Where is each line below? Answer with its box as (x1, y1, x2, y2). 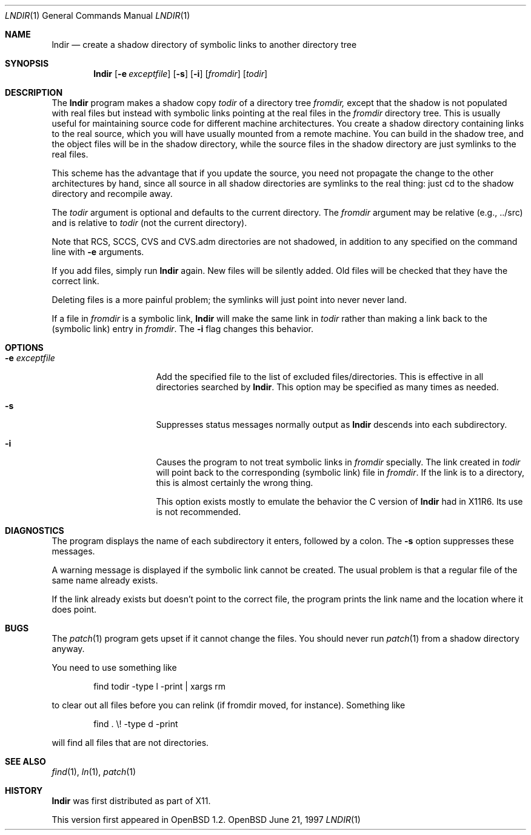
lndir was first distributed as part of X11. (52, 796, 211, 806)
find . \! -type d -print (93, 719, 178, 729)
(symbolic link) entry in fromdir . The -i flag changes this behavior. (52, 324, 314, 334)
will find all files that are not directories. (52, 737, 209, 748)
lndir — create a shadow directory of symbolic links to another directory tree (52, 39, 357, 50)
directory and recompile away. (52, 188, 173, 199)
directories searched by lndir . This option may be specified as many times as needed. (156, 382, 499, 392)
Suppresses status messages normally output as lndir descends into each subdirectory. (156, 419, 507, 430)
